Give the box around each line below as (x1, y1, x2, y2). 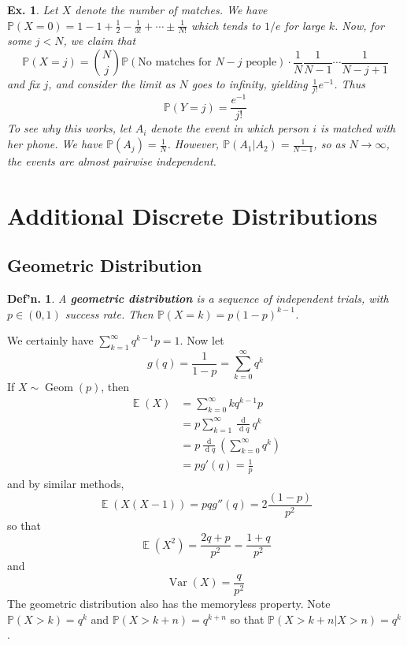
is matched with (320, 120, 396, 136)
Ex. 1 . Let (7, 2, 58, 17)
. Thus (334, 76, 365, 92)
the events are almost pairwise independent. (7, 153, 216, 170)
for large (284, 17, 325, 33)
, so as (313, 136, 346, 152)
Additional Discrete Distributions (7, 199, 378, 231)
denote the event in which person (150, 120, 309, 136)
